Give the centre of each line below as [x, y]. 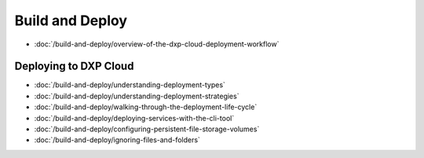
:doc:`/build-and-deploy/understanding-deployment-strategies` [137, 96]
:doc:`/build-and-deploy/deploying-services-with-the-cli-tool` [134, 118]
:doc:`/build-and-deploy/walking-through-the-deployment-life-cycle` [146, 107]
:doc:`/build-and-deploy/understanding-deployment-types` [130, 85]
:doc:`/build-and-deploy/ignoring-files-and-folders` [117, 140]
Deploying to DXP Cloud [74, 66]
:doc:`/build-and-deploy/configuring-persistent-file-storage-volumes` [147, 129]
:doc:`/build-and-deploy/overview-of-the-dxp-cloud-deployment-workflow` [157, 44]
